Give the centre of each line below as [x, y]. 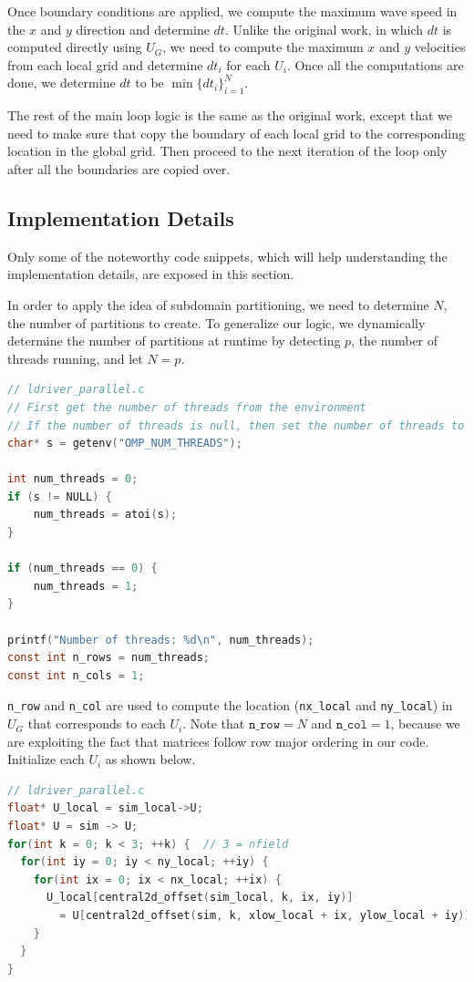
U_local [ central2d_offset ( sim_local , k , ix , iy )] [200, 898]
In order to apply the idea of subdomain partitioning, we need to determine [218, 304]
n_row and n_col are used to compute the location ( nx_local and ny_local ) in [230, 705]
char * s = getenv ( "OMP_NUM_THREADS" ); [125, 444]
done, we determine [62, 83]
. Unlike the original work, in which [324, 29]
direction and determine [143, 29]
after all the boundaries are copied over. [119, 168]
